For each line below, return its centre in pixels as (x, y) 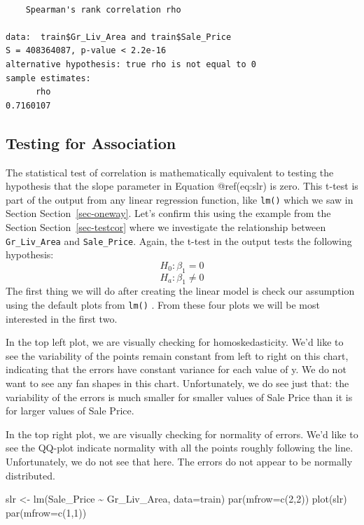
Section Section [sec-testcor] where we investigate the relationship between (166, 226)
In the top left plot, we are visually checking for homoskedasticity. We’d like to (175, 342)
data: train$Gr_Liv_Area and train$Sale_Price (119, 37)
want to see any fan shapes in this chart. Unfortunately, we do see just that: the (177, 383)
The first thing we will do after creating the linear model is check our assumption (180, 291)
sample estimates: (48, 78)
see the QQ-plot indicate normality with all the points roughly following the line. (180, 448)
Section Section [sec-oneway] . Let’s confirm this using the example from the (168, 213)
